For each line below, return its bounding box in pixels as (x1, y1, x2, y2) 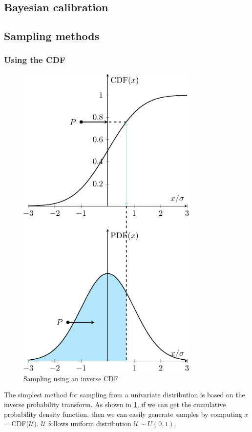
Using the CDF (4, 54, 65, 66)
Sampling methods (4, 28, 100, 43)
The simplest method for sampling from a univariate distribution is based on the (4, 390, 245, 400)
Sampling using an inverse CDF (23, 373, 118, 383)
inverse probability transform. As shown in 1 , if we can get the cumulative (4, 399, 226, 409)
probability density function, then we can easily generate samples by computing (4, 409, 242, 419)
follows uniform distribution (48, 418, 131, 429)
